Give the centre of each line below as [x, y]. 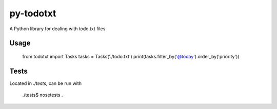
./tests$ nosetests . [43, 95]
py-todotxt [33, 13]
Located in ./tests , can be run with [46, 83]
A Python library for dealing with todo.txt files [57, 29]
